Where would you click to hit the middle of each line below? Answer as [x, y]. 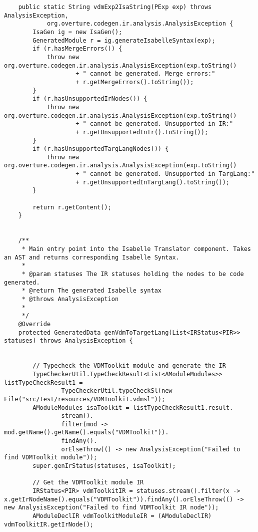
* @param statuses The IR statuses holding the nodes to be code [133, 274]
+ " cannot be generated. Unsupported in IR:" [154, 124]
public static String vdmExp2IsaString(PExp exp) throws [115, 7]
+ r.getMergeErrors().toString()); [135, 82]
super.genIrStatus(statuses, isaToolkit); [104, 466]
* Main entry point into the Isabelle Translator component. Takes [136, 249]
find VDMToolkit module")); [51, 458]
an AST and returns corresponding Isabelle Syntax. [92, 257]
